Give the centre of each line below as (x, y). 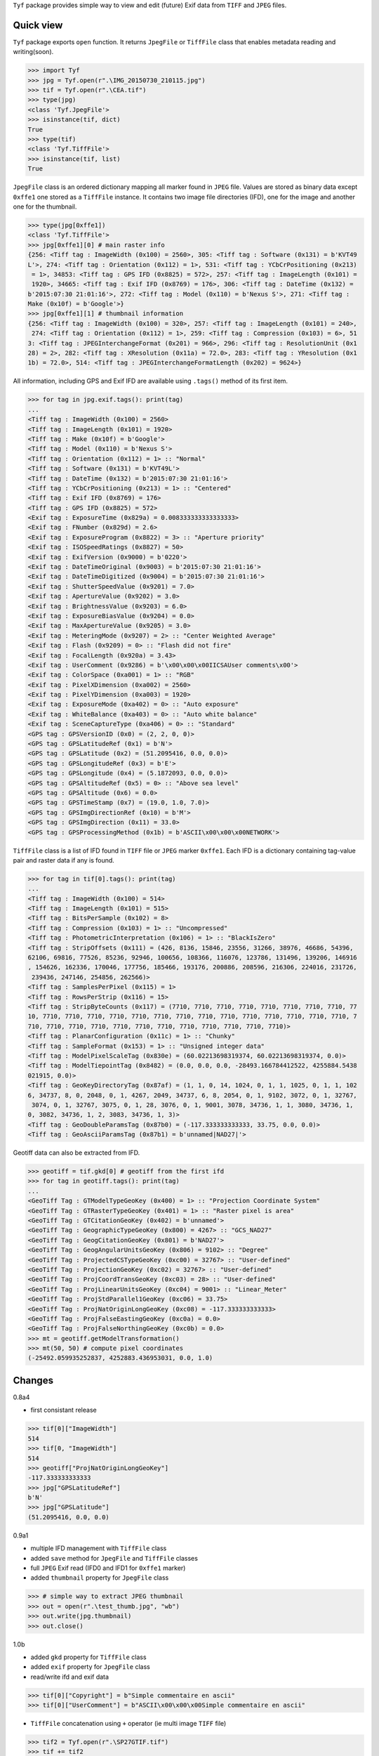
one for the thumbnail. (45, 207)
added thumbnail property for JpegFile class (100, 1578)
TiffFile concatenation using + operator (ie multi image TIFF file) (128, 1724)
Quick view (38, 25)
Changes (33, 1380)
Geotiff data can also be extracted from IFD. (77, 1153)
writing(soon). (33, 52)
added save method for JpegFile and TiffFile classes (114, 1558)
